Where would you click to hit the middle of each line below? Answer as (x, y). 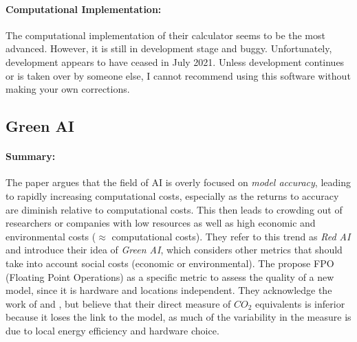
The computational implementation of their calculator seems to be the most (165, 35)
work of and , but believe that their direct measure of (118, 303)
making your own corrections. (68, 89)
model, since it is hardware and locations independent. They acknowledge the (169, 290)
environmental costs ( (51, 236)
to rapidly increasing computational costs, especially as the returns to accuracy (172, 195)
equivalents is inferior (300, 303)
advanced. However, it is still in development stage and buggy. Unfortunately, (169, 48)
